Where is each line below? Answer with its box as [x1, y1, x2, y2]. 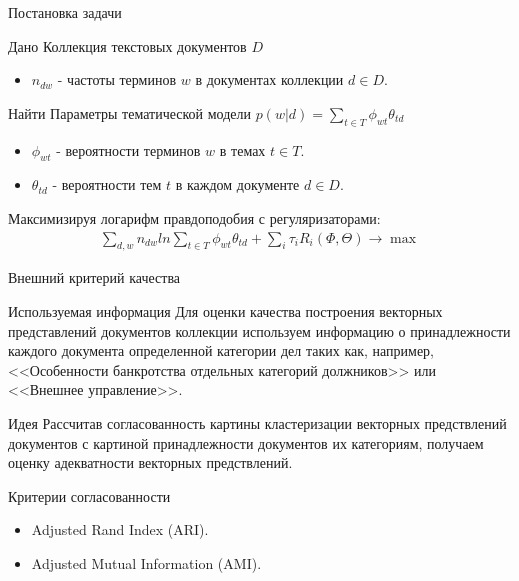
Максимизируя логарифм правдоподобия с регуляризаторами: [8, 207, 381, 228]
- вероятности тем [52, 174, 162, 195]
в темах [219, 139, 266, 160]
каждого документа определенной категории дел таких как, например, [8, 340, 435, 361]
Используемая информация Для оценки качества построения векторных [8, 300, 443, 321]
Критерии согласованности [8, 485, 171, 506]
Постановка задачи [8, 2, 122, 22]
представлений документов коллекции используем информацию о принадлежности [8, 320, 511, 341]
